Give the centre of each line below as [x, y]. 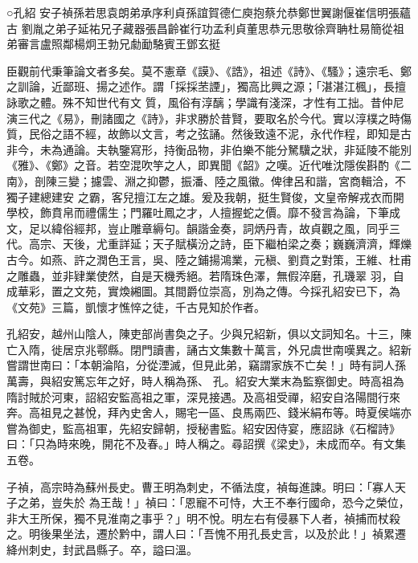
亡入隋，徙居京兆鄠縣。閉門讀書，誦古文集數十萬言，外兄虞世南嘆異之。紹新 [209, 349]
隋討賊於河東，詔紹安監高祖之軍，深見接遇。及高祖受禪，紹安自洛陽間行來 [203, 396]
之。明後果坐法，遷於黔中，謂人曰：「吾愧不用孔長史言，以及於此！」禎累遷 [206, 534]
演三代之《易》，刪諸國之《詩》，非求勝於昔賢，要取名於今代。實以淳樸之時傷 [209, 118]
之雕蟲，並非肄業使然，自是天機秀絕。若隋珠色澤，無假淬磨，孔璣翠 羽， [200, 275]
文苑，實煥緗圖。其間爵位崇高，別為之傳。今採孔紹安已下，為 [237, 291]
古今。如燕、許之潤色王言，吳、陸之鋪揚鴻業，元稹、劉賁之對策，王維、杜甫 [209, 259]
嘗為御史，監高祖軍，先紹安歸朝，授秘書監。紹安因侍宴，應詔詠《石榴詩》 [203, 428]
